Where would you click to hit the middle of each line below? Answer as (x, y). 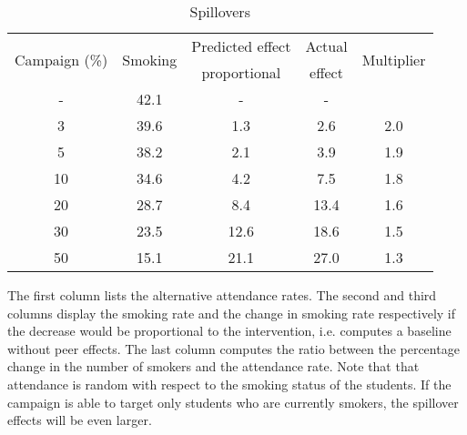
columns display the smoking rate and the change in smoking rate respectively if (232, 313)
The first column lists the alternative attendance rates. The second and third (222, 295)
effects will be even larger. (80, 420)
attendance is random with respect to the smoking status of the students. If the (229, 384)
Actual (326, 46)
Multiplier (394, 59)
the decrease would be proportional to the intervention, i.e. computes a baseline (229, 331)
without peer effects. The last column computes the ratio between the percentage (233, 348)
